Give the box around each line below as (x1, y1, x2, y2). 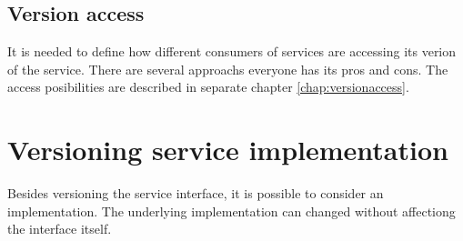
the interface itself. (7, 219, 112, 238)
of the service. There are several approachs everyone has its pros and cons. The (7, 59, 448, 78)
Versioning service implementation (7, 131, 448, 168)
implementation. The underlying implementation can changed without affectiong (7, 201, 456, 220)
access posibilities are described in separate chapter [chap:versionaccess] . (7, 77, 409, 96)
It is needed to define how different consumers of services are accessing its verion (7, 42, 457, 61)
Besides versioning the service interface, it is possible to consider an (7, 184, 384, 203)
